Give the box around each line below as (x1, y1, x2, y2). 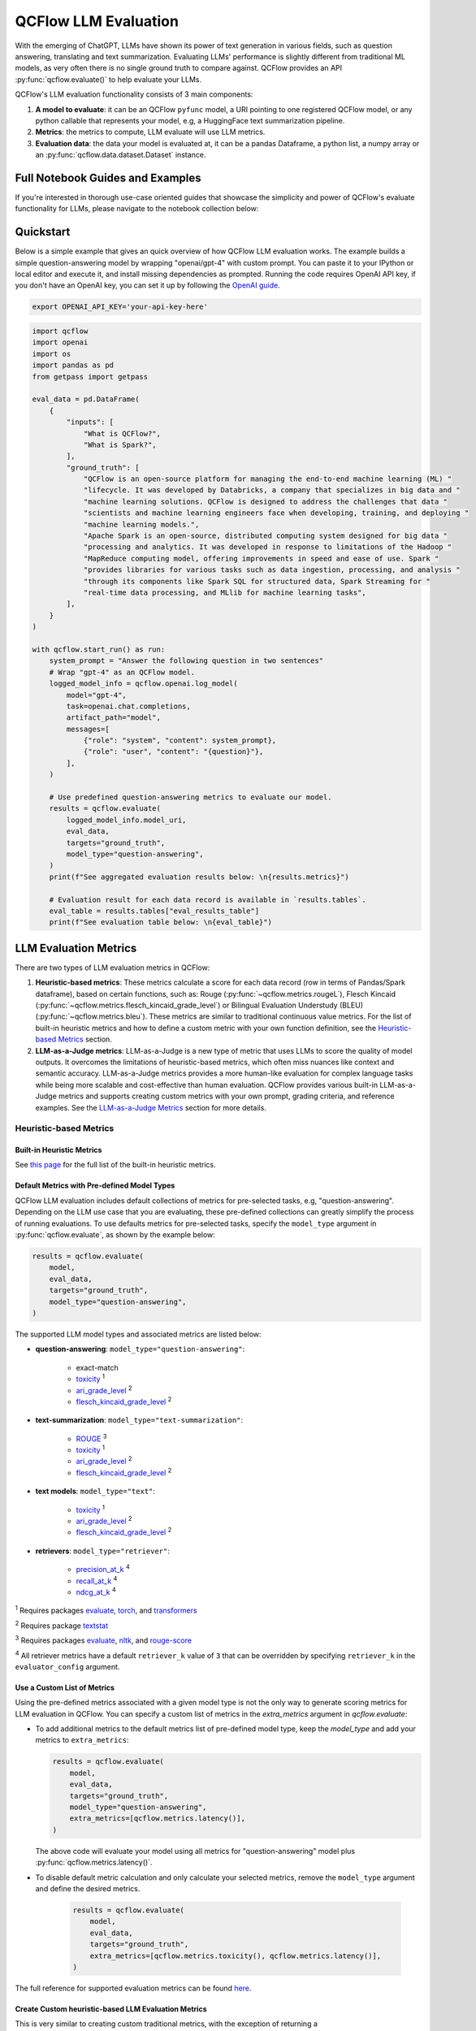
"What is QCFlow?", (83, 429, 162, 438)
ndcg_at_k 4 (76, 1586, 117, 1596)
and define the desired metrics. (35, 1883, 141, 1893)
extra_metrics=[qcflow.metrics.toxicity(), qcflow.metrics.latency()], (89, 1951, 382, 1960)
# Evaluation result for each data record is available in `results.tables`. (49, 894, 367, 904)
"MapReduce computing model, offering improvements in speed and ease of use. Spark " (83, 553, 439, 563)
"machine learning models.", (83, 520, 200, 529)
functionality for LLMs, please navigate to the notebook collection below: (15, 204, 259, 214)
